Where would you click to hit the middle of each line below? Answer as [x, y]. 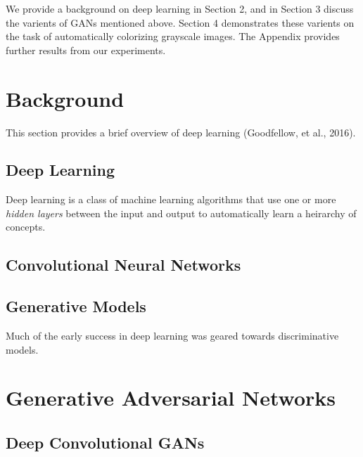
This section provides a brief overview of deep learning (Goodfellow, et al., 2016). [181, 132]
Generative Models [76, 306]
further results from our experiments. [86, 50]
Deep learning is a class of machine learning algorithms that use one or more [171, 199]
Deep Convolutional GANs [105, 443]
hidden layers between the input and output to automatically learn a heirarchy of [181, 213]
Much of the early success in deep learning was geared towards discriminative [172, 336]
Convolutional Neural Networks [123, 265]
